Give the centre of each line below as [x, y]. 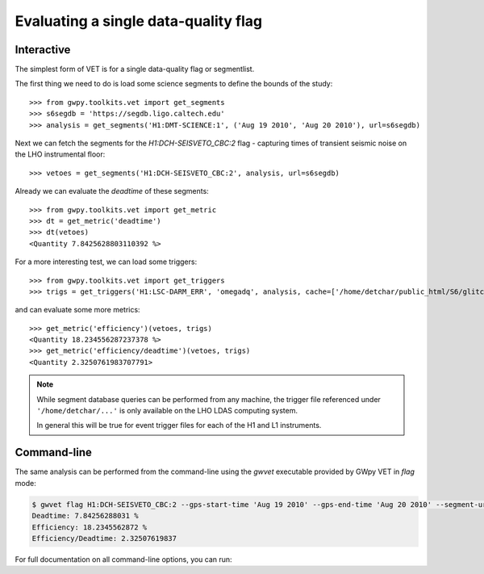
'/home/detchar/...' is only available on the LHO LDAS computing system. [167, 411]
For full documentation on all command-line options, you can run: [124, 559]
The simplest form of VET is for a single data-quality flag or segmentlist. [135, 69]
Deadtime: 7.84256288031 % [85, 516]
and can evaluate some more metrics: [77, 310]
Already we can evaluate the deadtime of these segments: [112, 191]
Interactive [43, 50]
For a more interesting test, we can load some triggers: [106, 262]
